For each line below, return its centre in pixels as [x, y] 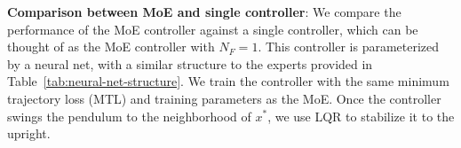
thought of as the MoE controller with [111, 47]
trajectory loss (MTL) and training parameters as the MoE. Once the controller [224, 98]
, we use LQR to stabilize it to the [361, 116]
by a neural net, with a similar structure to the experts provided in [190, 63]
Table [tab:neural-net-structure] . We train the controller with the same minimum [228, 81]
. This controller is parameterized [349, 47]
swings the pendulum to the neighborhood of [129, 116]
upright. [29, 133]
